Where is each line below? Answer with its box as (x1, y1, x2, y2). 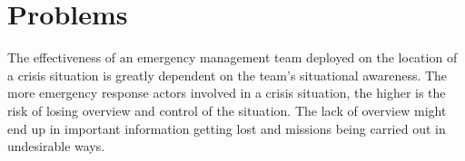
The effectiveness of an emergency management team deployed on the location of (7, 48, 458, 67)
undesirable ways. (7, 137, 105, 156)
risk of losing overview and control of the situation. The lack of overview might (7, 100, 447, 119)
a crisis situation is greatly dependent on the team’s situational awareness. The (7, 65, 448, 84)
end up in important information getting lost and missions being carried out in (7, 118, 446, 137)
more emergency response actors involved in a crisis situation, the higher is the (7, 83, 446, 102)
